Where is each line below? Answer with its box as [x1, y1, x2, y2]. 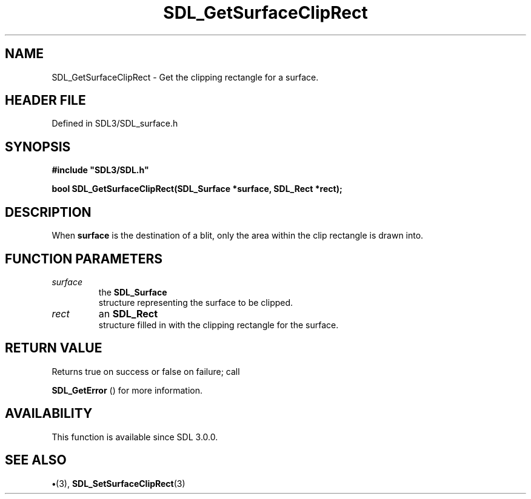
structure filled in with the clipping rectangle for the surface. [98, 319, 339, 330]
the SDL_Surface [98, 286, 167, 297]
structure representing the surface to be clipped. [98, 297, 293, 308]
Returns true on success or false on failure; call [52, 366, 240, 377]
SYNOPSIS [5, 139, 71, 154]
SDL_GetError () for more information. [52, 385, 203, 395]
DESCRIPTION [5, 204, 92, 220]
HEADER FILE [5, 93, 86, 108]
